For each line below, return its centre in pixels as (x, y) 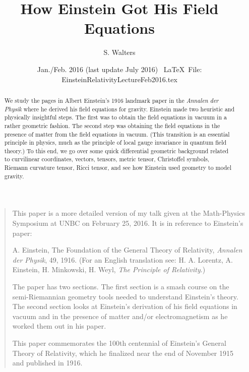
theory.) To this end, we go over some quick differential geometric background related (116, 150)
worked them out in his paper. (59, 326)
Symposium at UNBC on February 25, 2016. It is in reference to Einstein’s (128, 223)
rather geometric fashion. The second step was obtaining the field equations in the (112, 125)
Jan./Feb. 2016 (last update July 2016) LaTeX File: (119, 69)
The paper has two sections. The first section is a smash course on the (121, 287)
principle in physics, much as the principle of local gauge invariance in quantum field (115, 142)
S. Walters (119, 52)
